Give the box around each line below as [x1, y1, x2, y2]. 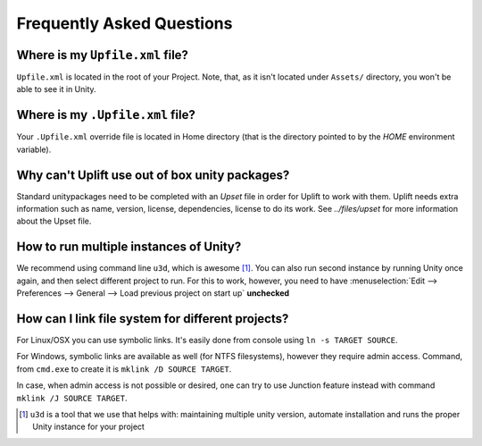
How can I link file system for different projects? [16, 311, 289, 326]
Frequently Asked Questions [16, 13, 233, 33]
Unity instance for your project [32, 421, 145, 433]
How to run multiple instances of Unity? [16, 240, 242, 255]
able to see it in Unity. [16, 84, 97, 95]
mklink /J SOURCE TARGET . [16, 392, 128, 403]
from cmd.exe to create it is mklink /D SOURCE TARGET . [16, 363, 232, 374]
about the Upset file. [16, 215, 92, 227]
